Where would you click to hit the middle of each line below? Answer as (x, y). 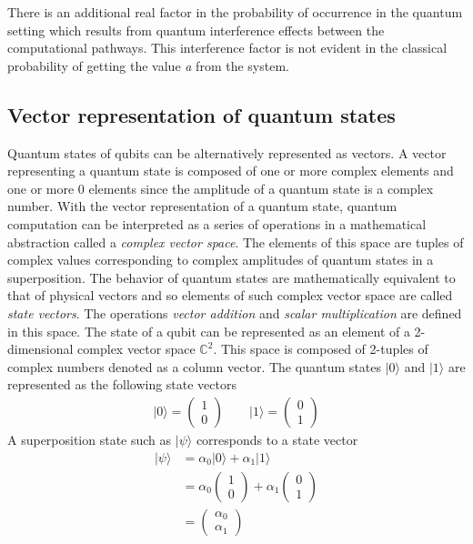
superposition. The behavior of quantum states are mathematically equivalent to (231, 277)
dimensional (40, 349)
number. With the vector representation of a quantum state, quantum (202, 206)
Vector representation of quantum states (201, 114)
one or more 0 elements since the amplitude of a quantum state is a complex (221, 188)
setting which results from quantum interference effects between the (196, 30)
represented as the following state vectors (122, 384)
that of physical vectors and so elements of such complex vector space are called (230, 295)
